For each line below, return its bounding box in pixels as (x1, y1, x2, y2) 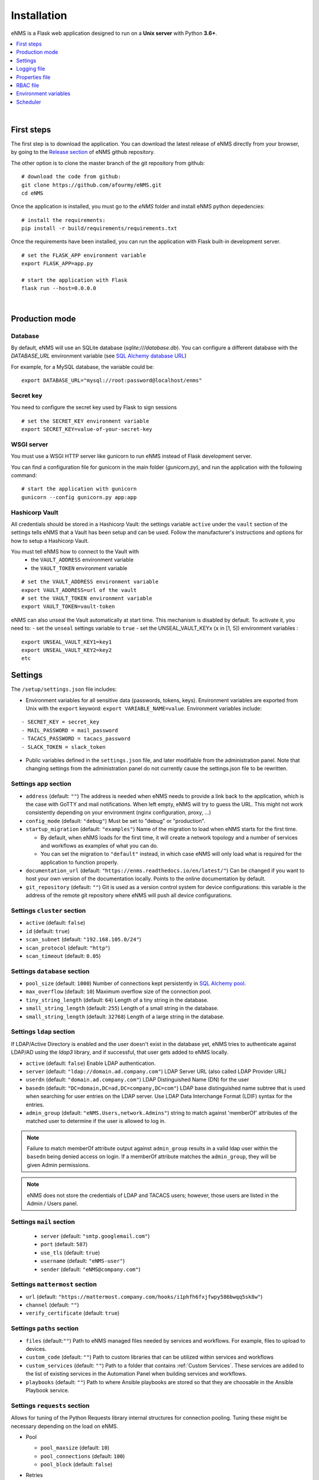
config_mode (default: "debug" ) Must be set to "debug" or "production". (25, 817, 206, 824)
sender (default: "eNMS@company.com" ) (40, 1266, 141, 1273)
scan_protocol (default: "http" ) (25, 944, 110, 951)
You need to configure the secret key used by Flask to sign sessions (11, 404, 177, 411)
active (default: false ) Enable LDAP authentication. (25, 1060, 156, 1067)
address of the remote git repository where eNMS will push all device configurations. (25, 892, 233, 899)
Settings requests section (11, 1401, 90, 1410)
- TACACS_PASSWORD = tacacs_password (21, 735, 131, 742)
